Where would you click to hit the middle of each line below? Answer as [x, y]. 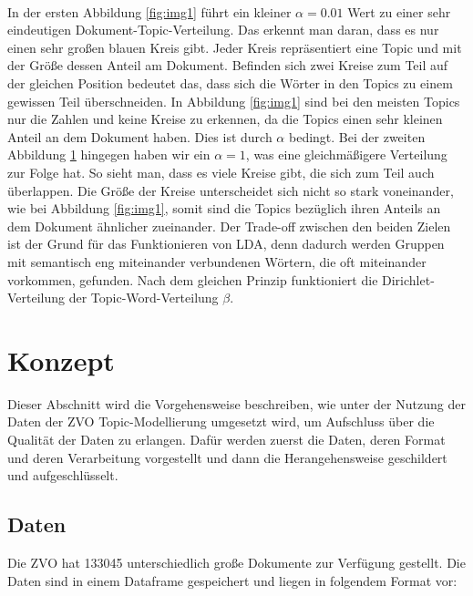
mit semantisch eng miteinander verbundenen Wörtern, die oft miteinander [217, 261]
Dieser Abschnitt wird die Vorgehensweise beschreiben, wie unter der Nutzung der [236, 403]
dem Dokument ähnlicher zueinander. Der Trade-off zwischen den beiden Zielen [229, 226]
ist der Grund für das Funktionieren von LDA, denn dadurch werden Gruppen [226, 244]
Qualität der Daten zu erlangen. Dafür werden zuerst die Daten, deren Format [226, 439]
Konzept [61, 360]
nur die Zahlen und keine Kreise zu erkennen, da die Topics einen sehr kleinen [225, 119]
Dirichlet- [408, 279]
